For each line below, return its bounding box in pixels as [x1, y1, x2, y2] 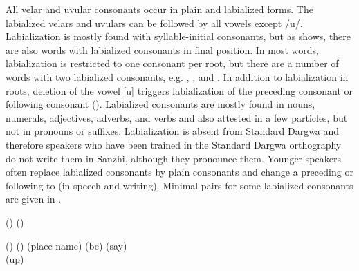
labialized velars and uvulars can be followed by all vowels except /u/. [6, 15, 303, 30]
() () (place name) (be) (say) [6, 238, 127, 252]
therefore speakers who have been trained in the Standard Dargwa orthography [6, 137, 342, 151]
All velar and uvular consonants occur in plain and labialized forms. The [6, 2, 313, 16]
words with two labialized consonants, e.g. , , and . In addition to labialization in [6, 69, 349, 84]
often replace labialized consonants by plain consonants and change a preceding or [6, 165, 353, 179]
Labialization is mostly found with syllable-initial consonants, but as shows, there [6, 29, 351, 44]
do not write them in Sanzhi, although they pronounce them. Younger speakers [6, 151, 341, 165]
